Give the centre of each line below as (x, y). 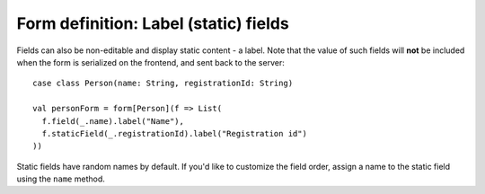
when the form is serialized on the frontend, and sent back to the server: (150, 62)
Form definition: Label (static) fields (153, 23)
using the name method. (61, 179)
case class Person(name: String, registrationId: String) (163, 84)
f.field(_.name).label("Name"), (113, 121)
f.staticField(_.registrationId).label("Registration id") (174, 133)
